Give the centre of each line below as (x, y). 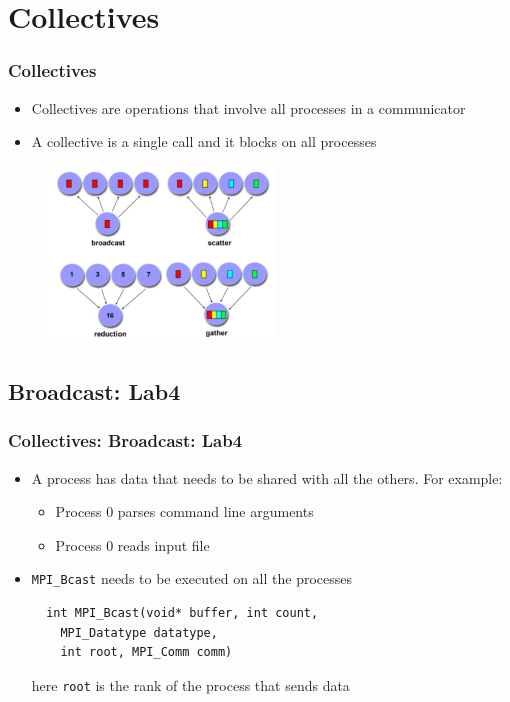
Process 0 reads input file (132, 544)
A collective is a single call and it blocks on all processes (204, 141)
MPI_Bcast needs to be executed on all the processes (192, 578)
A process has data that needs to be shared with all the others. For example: (267, 477)
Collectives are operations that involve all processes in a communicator (248, 107)
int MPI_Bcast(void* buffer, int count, (182, 612)
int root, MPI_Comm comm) (146, 652)
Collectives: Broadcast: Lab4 (125, 440)
